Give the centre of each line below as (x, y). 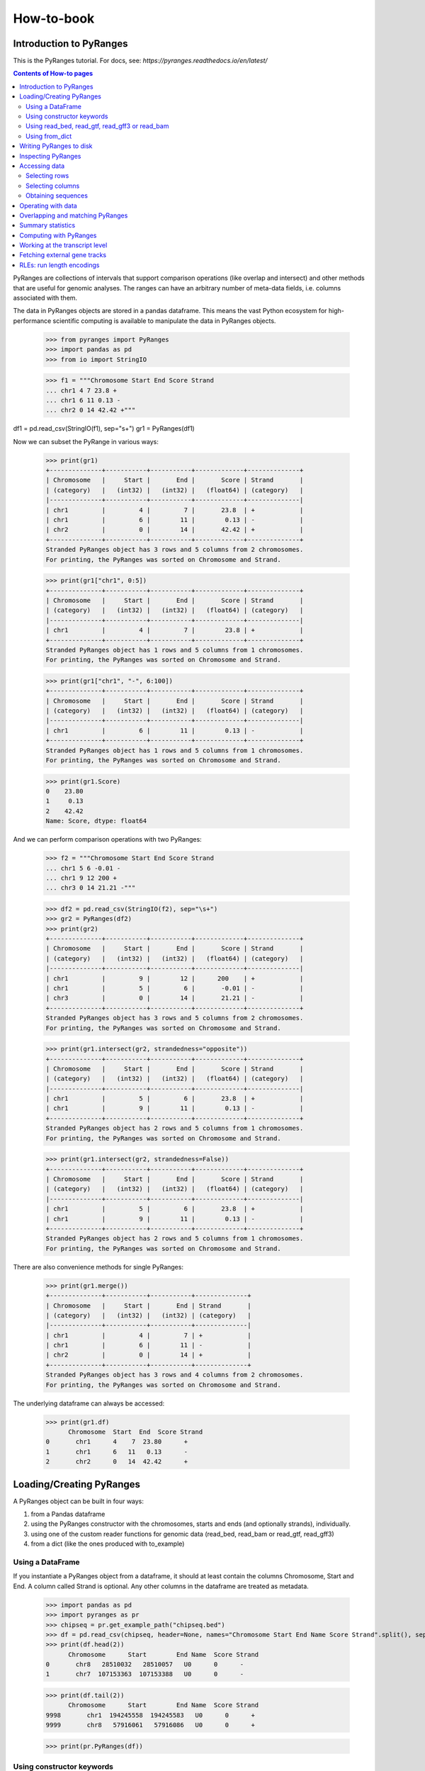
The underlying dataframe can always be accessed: (89, 1403)
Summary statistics (47, 225)
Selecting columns (53, 186)
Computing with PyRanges (58, 235)
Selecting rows (47, 176)
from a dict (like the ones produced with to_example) (108, 1544)
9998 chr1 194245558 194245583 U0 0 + (150, 1715)
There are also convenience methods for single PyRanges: (98, 1267)
